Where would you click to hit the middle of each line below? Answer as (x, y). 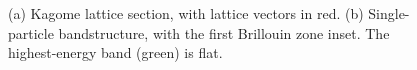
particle (31, 32)
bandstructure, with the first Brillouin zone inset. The (224, 32)
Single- (389, 13)
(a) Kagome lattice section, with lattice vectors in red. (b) (186, 13)
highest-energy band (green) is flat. (115, 52)
